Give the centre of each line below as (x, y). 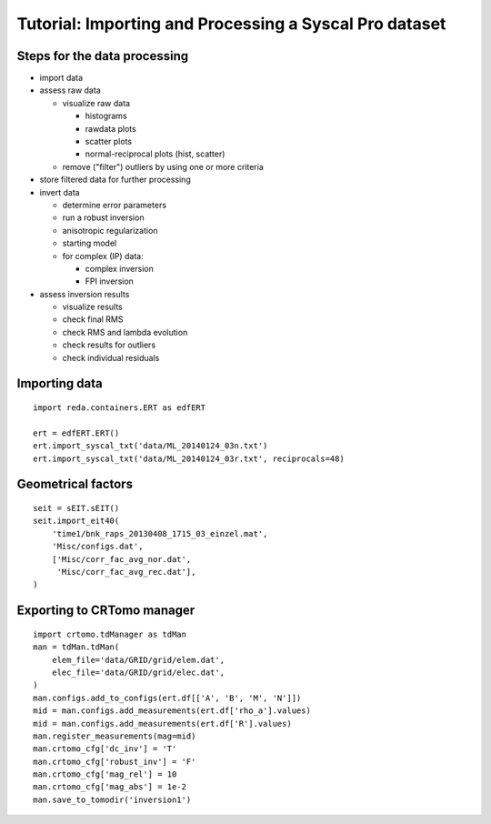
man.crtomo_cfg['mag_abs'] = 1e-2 (110, 787)
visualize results (92, 307)
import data (61, 78)
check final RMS (93, 319)
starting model (90, 243)
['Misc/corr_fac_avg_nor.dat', (121, 559)
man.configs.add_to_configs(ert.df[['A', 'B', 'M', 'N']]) (167, 698)
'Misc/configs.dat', (97, 547)
